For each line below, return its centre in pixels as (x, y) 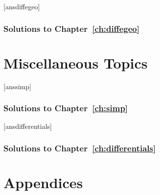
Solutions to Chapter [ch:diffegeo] (71, 28)
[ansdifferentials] (28, 126)
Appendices (43, 182)
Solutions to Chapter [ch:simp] (66, 108)
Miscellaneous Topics (76, 62)
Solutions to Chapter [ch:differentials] (80, 148)
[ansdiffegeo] (22, 6)
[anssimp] (17, 86)
